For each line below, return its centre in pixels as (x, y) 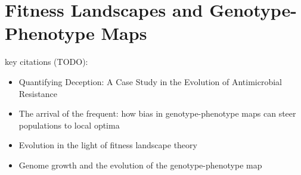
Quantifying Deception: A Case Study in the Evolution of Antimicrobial (150, 81)
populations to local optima (69, 125)
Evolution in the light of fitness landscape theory (108, 145)
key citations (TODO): (46, 62)
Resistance (38, 93)
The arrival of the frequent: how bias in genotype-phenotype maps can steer (157, 113)
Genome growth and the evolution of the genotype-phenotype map (140, 165)
